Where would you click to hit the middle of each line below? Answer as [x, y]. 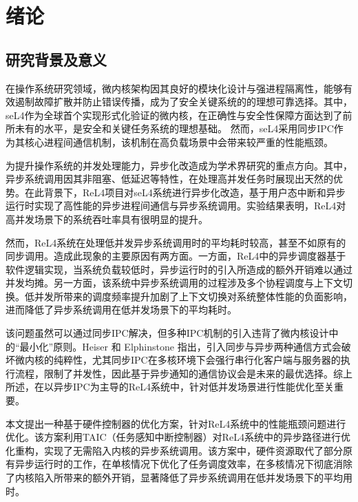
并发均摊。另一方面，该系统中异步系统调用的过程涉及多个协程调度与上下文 [174, 283]
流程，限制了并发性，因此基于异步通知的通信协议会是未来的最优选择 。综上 [183, 373]
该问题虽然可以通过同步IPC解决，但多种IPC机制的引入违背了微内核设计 [167, 333]
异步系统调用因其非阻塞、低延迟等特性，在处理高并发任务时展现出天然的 [169, 179]
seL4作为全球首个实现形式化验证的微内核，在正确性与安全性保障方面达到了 [174, 115]
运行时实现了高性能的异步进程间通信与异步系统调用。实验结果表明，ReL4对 [176, 206]
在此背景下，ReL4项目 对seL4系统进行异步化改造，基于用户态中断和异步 [185, 192]
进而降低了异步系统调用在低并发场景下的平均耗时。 [121, 310]
